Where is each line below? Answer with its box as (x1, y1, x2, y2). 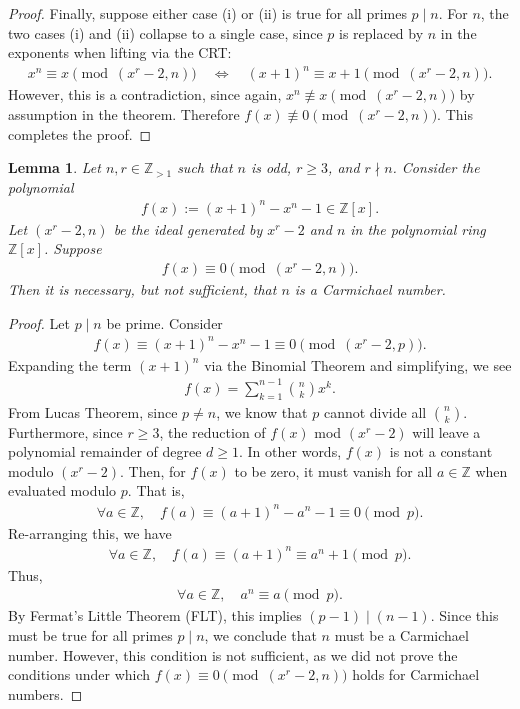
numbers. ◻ (8, 683, 83, 704)
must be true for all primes (8, 624, 173, 645)
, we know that (216, 401, 308, 422)
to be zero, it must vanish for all (234, 460, 433, 481)
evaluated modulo (8, 480, 117, 501)
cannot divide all (323, 401, 427, 422)
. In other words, (239, 441, 342, 462)
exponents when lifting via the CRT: (8, 42, 232, 63)
